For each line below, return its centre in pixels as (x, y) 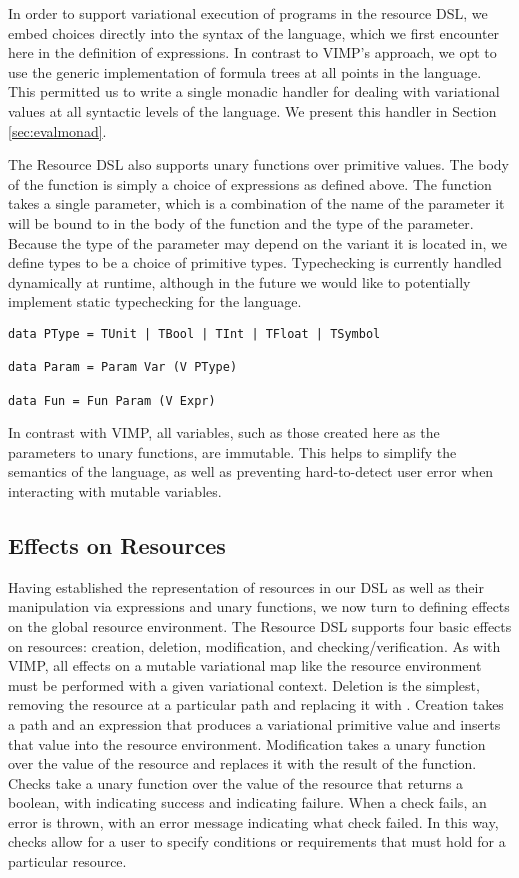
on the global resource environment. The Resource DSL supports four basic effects (260, 625)
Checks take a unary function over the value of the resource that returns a (236, 782)
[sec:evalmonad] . (57, 130)
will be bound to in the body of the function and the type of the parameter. (241, 222)
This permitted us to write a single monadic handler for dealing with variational (254, 91)
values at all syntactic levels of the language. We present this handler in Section (252, 110)
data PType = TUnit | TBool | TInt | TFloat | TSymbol (194, 333)
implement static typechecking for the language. (155, 301)
